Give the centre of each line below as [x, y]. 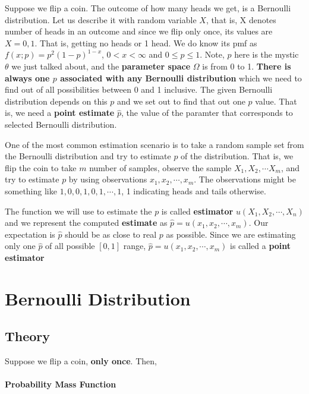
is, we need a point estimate [60, 113]
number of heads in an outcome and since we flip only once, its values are [139, 31]
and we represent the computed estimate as [86, 223]
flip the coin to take [41, 167]
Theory [28, 336]
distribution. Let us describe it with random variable [101, 19]
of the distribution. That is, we [237, 156]
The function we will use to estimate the [78, 211]
